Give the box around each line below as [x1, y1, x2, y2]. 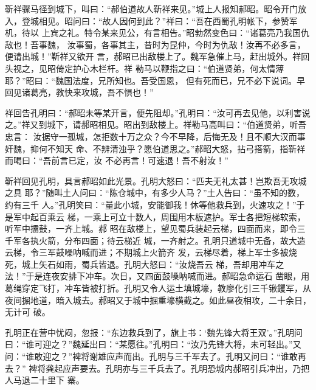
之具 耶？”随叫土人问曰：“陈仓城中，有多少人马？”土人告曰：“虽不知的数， [5, 186, 305, 199]
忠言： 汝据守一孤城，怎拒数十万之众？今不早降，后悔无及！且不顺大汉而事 [5, 130, 306, 142]
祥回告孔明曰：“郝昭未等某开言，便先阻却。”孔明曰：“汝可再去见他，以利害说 [5, 106, 311, 119]
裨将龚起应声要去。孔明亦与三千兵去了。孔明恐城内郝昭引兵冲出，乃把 [29, 361, 310, 374]
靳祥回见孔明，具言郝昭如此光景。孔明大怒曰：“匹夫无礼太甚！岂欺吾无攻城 [5, 174, 307, 187]
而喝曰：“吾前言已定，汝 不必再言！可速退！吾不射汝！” [5, 154, 228, 167]
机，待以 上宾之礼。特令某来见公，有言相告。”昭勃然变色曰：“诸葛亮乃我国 [5, 26, 301, 39]
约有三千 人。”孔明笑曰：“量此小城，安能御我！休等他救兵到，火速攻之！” [5, 198, 297, 211]
